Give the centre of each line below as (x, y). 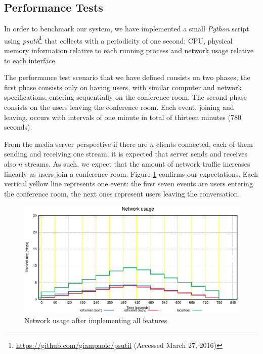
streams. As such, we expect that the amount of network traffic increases (138, 163)
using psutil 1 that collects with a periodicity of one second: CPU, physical (118, 40)
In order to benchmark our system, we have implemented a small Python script (127, 29)
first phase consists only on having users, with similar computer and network (123, 87)
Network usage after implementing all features (96, 320)
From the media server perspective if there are (76, 144)
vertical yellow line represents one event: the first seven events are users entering (128, 184)
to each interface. (31, 60)
